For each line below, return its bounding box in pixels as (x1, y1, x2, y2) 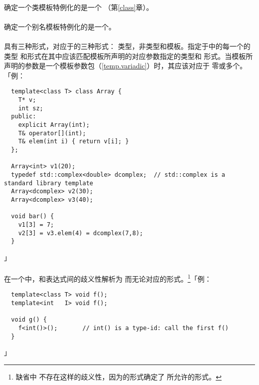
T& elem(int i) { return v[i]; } (18, 138, 129, 145)
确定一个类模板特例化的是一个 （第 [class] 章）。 (4, 1, 153, 12)
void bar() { (11, 213, 54, 220)
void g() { (11, 316, 47, 324)
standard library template (4, 179, 93, 187)
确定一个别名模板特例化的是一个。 (4, 21, 116, 31)
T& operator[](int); (18, 129, 86, 137)
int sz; (18, 104, 43, 112)
